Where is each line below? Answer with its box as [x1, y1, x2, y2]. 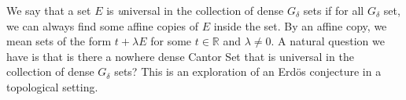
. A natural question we [271, 33, 385, 49]
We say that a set [6, 2, 91, 18]
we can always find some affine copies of [6, 17, 199, 34]
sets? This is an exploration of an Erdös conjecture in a [114, 63, 382, 80]
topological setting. [6, 78, 98, 95]
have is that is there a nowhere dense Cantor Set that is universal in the [6, 48, 354, 64]
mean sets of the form [6, 33, 112, 49]
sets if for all [303, 2, 364, 18]
